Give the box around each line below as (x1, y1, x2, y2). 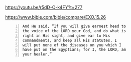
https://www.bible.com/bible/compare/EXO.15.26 (5, 14, 106, 20)
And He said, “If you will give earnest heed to (22, 24, 126, 29)
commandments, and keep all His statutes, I (22, 38, 117, 43)
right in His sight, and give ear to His (22, 33, 110, 38)
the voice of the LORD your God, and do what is (22, 28, 126, 33)
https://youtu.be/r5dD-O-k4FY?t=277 (5, 5, 83, 10)
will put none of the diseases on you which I (22, 42, 121, 47)
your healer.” (22, 52, 52, 57)
